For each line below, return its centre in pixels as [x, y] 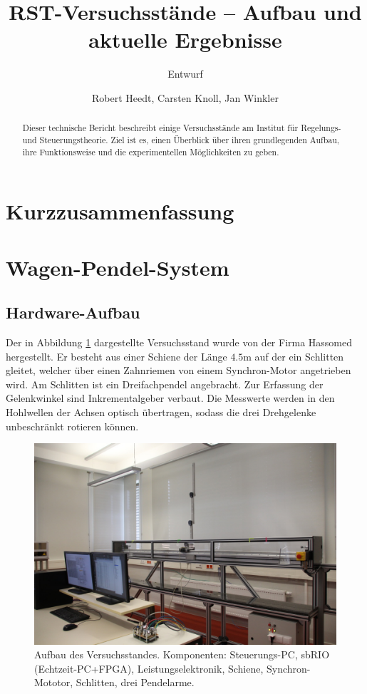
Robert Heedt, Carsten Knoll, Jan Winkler [185, 97]
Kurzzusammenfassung [120, 211]
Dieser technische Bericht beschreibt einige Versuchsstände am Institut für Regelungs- [182, 128]
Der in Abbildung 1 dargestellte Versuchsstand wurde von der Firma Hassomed [179, 342]
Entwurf [185, 74]
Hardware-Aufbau [73, 312]
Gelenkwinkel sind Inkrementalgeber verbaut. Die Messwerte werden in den [170, 398]
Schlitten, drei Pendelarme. [135, 682]
